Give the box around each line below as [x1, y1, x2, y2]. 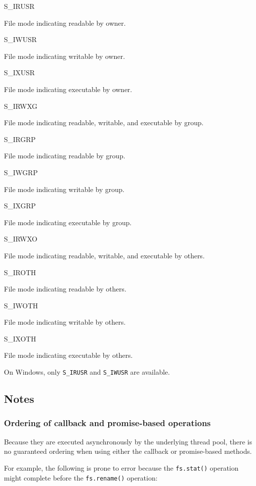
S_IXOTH [4, 333, 36, 343]
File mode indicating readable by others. [4, 284, 127, 294]
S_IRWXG [4, 100, 38, 111]
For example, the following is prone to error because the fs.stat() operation [4, 462, 239, 473]
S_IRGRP [4, 134, 36, 144]
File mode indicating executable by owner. [4, 84, 132, 94]
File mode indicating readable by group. [4, 150, 126, 161]
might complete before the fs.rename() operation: [4, 472, 158, 483]
